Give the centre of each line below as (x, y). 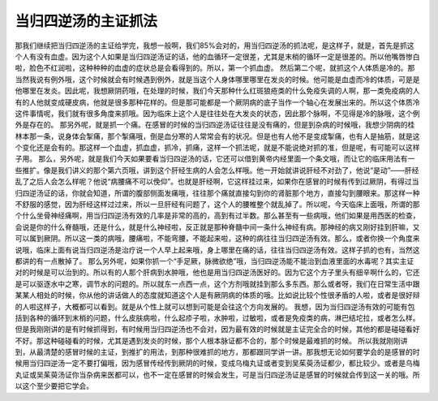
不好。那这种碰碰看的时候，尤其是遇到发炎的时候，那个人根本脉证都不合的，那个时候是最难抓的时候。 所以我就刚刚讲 (211, 340)
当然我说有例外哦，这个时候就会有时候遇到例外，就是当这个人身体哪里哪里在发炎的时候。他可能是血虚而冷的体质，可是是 (217, 79)
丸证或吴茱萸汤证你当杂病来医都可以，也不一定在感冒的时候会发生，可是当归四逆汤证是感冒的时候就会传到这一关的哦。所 (217, 374)
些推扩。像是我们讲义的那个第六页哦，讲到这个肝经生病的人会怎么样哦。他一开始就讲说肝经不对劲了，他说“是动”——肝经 (217, 170)
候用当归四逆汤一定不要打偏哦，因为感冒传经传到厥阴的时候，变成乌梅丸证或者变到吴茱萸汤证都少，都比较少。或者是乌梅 (217, 363)
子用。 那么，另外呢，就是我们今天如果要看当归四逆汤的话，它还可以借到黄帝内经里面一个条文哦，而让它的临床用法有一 (215, 159)
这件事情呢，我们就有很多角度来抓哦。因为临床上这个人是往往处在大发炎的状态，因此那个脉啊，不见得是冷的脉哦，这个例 (217, 113)
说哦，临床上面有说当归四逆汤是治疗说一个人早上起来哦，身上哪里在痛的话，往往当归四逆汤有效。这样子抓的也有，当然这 (217, 250)
